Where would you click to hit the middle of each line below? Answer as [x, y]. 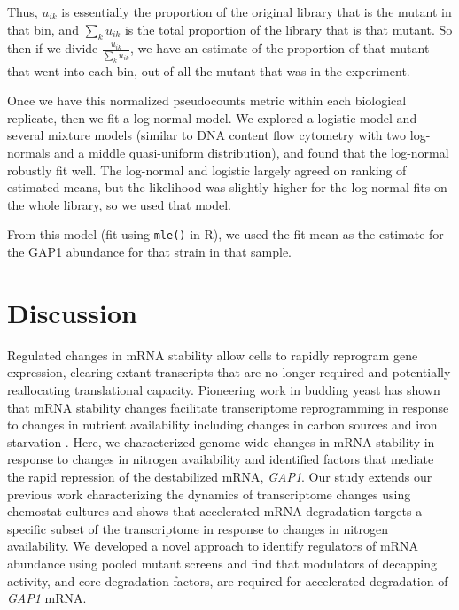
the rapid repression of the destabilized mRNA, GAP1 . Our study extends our [220, 476]
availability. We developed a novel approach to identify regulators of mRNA [213, 546]
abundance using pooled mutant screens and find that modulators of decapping [222, 563]
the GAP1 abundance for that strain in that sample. [150, 252]
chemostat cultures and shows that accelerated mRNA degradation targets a [215, 511]
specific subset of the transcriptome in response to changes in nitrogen [198, 528]
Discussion [72, 312]
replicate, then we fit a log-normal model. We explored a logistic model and [212, 117]
